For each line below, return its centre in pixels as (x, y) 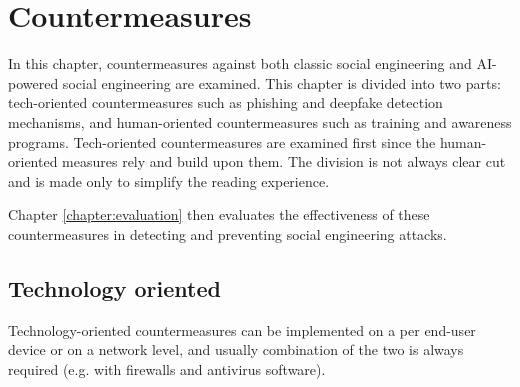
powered (33, 82)
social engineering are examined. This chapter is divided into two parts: (281, 82)
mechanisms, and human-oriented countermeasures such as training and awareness (260, 121)
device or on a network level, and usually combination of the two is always (236, 349)
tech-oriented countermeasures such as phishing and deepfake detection (225, 102)
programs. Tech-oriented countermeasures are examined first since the (222, 141)
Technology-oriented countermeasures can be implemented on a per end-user (242, 329)
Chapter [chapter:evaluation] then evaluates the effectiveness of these (219, 214)
